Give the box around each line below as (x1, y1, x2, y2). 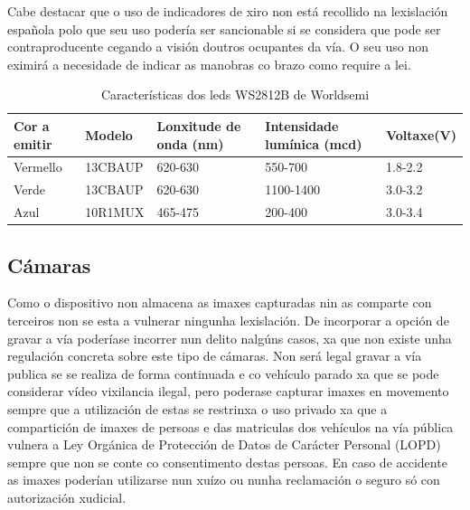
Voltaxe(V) (386, 125, 456, 144)
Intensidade (265, 116, 339, 135)
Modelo (85, 125, 133, 144)
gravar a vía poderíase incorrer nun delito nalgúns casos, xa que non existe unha (7, 328, 452, 347)
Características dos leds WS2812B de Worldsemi (100, 85, 370, 104)
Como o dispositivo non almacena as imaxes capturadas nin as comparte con (7, 293, 432, 312)
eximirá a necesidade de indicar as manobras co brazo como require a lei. (7, 54, 411, 73)
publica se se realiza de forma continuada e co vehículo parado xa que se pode (7, 364, 439, 382)
